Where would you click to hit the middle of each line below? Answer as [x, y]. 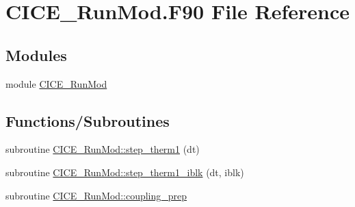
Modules [36, 54]
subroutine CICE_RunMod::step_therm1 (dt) [103, 149]
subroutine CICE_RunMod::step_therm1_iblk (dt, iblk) [125, 172]
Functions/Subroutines [88, 120]
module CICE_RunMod [56, 83]
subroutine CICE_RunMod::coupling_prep [96, 195]
